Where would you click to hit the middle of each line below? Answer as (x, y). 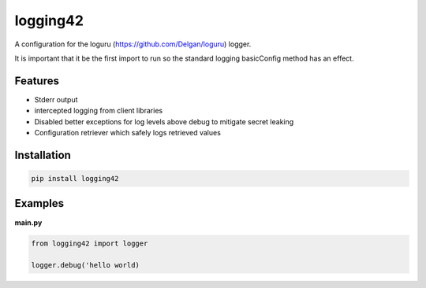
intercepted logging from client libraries (99, 111)
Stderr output (56, 99)
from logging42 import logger (90, 243)
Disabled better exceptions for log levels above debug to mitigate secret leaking (164, 121)
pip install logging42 (75, 179)
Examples (39, 203)
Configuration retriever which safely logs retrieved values (127, 133)
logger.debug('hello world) (85, 265)
